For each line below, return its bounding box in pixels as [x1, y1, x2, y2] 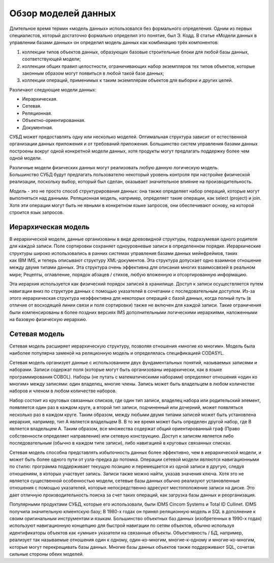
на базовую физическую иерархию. [9, 317, 87, 323]
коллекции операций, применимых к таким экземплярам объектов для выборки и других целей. [22, 77, 233, 83]
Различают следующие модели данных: [9, 86, 96, 92]
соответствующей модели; [22, 56, 81, 62]
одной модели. [9, 155, 42, 161]
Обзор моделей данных [9, 8, 116, 19]
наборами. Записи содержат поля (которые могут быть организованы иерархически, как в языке [9, 366, 222, 373]
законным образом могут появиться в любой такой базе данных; [22, 70, 164, 76]
